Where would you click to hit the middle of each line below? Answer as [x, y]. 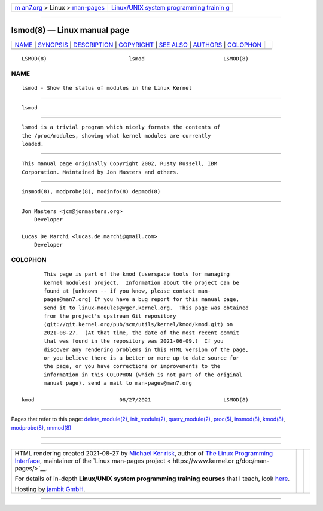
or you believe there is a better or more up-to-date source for [141, 358]
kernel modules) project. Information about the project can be [141, 282]
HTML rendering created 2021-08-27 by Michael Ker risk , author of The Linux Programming [144, 454]
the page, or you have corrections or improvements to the [132, 366]
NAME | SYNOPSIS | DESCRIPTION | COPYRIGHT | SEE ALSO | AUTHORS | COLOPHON [138, 45]
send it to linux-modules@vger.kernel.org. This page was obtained [146, 308]
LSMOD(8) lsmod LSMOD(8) [135, 59]
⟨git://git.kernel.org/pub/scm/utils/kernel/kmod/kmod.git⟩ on [138, 324]
